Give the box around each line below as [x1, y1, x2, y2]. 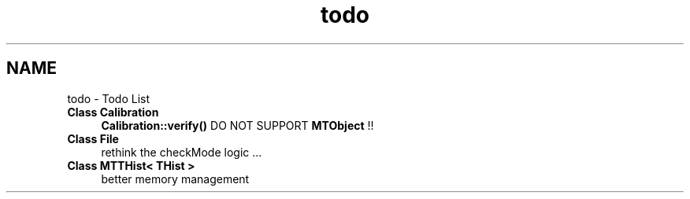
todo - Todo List [67, 91, 150, 105]
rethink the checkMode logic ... [101, 145, 262, 159]
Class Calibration [67, 105, 159, 119]
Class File [67, 131, 119, 146]
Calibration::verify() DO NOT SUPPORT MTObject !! [101, 118, 374, 132]
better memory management [101, 171, 250, 186]
